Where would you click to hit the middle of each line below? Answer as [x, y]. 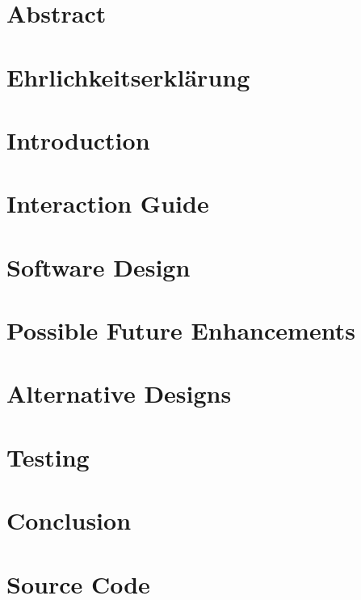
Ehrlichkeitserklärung [128, 76]
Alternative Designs [119, 393]
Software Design [99, 266]
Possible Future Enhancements [181, 330]
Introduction [78, 139]
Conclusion [69, 520]
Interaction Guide [108, 203]
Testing [48, 456]
